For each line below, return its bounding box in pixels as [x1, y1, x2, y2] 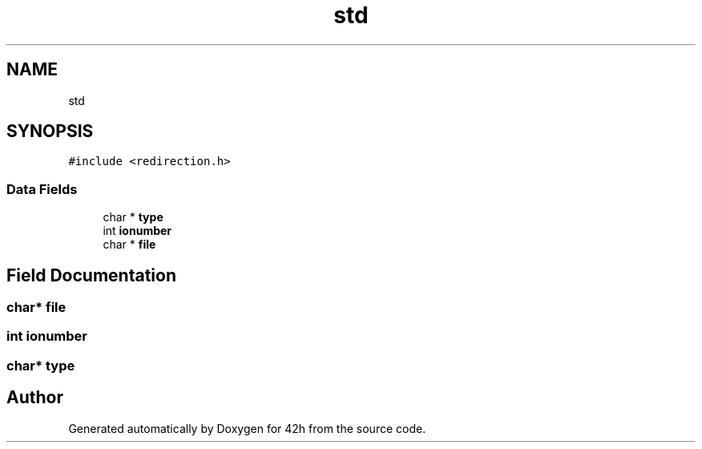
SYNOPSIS [6, 121, 94, 142]
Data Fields [6, 180, 78, 197]
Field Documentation [6, 265, 176, 285]
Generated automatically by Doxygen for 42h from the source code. [68, 421, 426, 435]
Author [6, 387, 63, 408]
